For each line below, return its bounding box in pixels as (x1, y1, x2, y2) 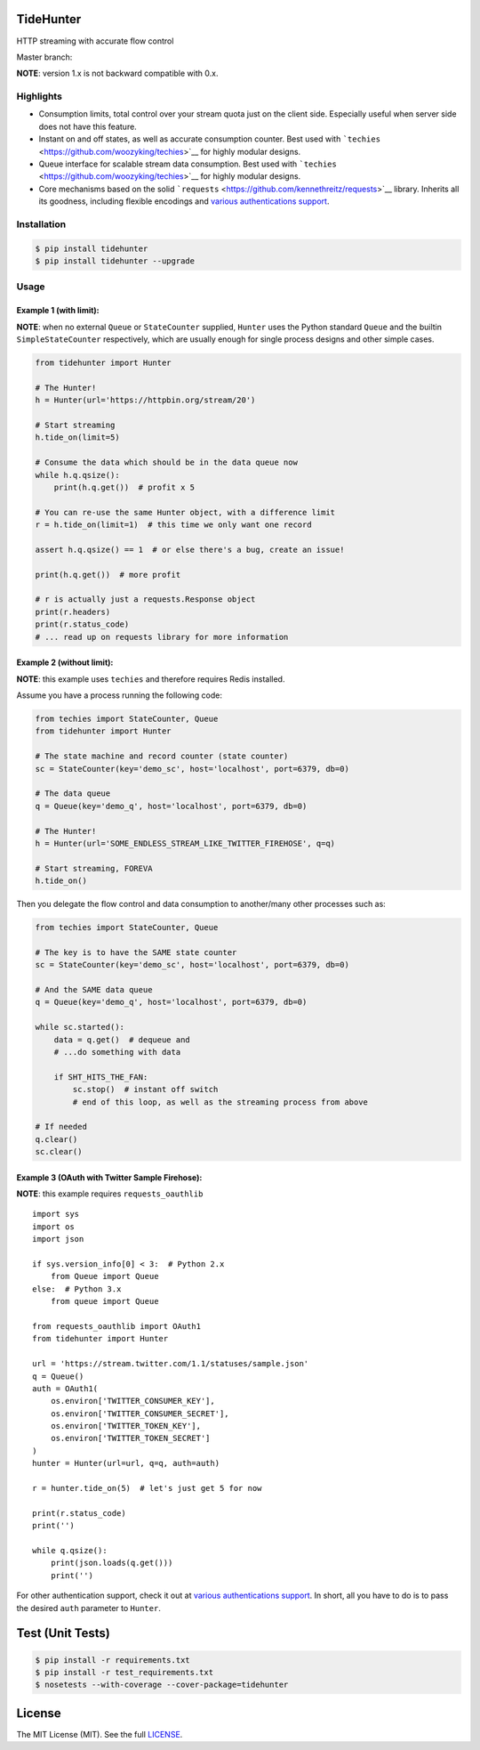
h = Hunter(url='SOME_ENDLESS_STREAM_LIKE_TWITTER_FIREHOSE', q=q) (35, 838, 336, 848)
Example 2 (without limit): (16, 657, 114, 668)
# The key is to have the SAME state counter (35, 947, 237, 957)
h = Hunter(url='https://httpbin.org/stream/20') (35, 395, 256, 405)
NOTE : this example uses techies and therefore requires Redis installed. (16, 673, 285, 685)
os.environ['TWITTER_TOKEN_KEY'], (50, 1421, 202, 1431)
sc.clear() (35, 1146, 83, 1157)
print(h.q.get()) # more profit (35, 570, 181, 579)
